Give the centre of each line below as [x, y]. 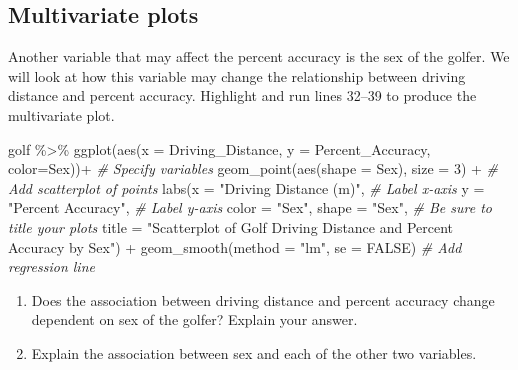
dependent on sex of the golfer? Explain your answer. [194, 319]
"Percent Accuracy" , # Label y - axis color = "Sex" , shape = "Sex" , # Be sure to [250, 207]
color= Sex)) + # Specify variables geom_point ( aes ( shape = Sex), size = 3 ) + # [253, 168]
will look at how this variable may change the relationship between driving [237, 75]
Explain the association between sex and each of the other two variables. [254, 352]
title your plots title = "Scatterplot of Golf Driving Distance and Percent [231, 226]
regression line [51, 266]
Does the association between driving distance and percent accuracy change [263, 299]
